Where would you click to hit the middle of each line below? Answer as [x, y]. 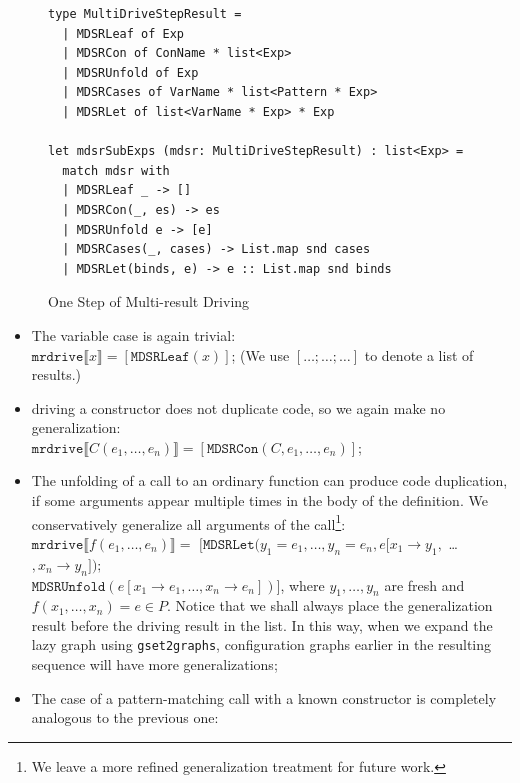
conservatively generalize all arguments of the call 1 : [188, 522]
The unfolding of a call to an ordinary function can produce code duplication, [269, 480]
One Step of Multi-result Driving [149, 301]
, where [302, 584]
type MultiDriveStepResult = [145, 14]
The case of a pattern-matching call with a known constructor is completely [264, 697]
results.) [56, 374]
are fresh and [424, 584]
